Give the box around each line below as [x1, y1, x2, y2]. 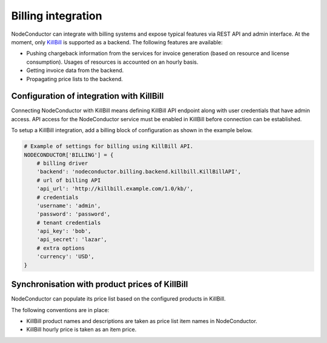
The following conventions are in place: [11, 306, 110, 313]
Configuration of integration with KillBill [11, 91, 164, 101]
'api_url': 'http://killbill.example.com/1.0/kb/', [36, 185, 194, 192]
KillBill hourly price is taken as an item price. [26, 326, 137, 333]
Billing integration [11, 9, 102, 22]
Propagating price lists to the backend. [26, 75, 124, 82]
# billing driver [36, 159, 88, 167]
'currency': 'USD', [36, 253, 95, 260]
